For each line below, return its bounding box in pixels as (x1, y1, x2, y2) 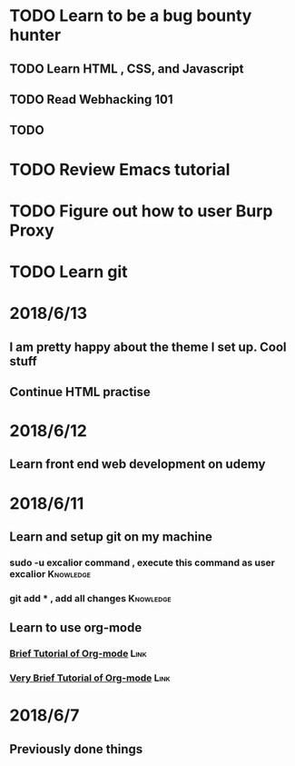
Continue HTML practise (9, 383, 152, 400)
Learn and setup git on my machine (9, 529, 213, 545)
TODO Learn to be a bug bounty (9, 5, 252, 26)
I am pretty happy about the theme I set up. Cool (9, 339, 287, 354)
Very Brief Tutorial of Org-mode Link (9, 671, 171, 684)
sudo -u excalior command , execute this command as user (9, 556, 275, 569)
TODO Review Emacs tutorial (9, 159, 231, 180)
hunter (9, 25, 62, 45)
